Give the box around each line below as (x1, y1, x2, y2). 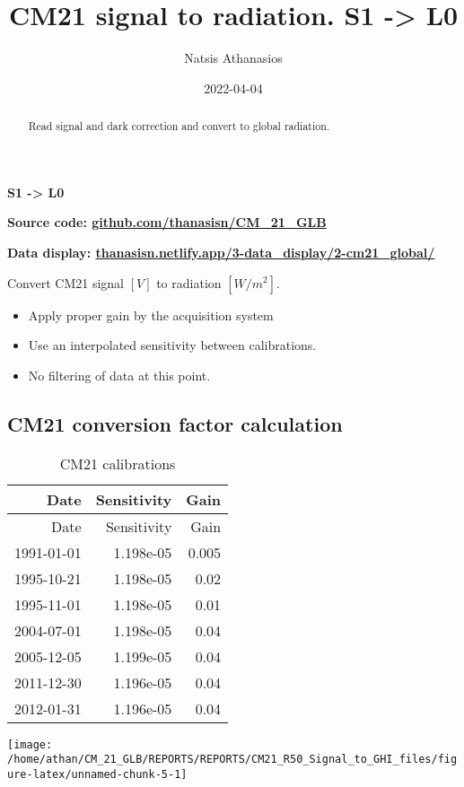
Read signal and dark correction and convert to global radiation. (28, 118, 330, 134)
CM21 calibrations (59, 452, 176, 474)
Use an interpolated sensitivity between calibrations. (28, 336, 317, 354)
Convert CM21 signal (7, 273, 125, 292)
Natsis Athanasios (184, 48, 283, 67)
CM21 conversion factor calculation (7, 409, 343, 437)
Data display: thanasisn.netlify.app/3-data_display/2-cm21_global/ (7, 242, 435, 261)
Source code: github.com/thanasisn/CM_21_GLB (7, 213, 327, 232)
